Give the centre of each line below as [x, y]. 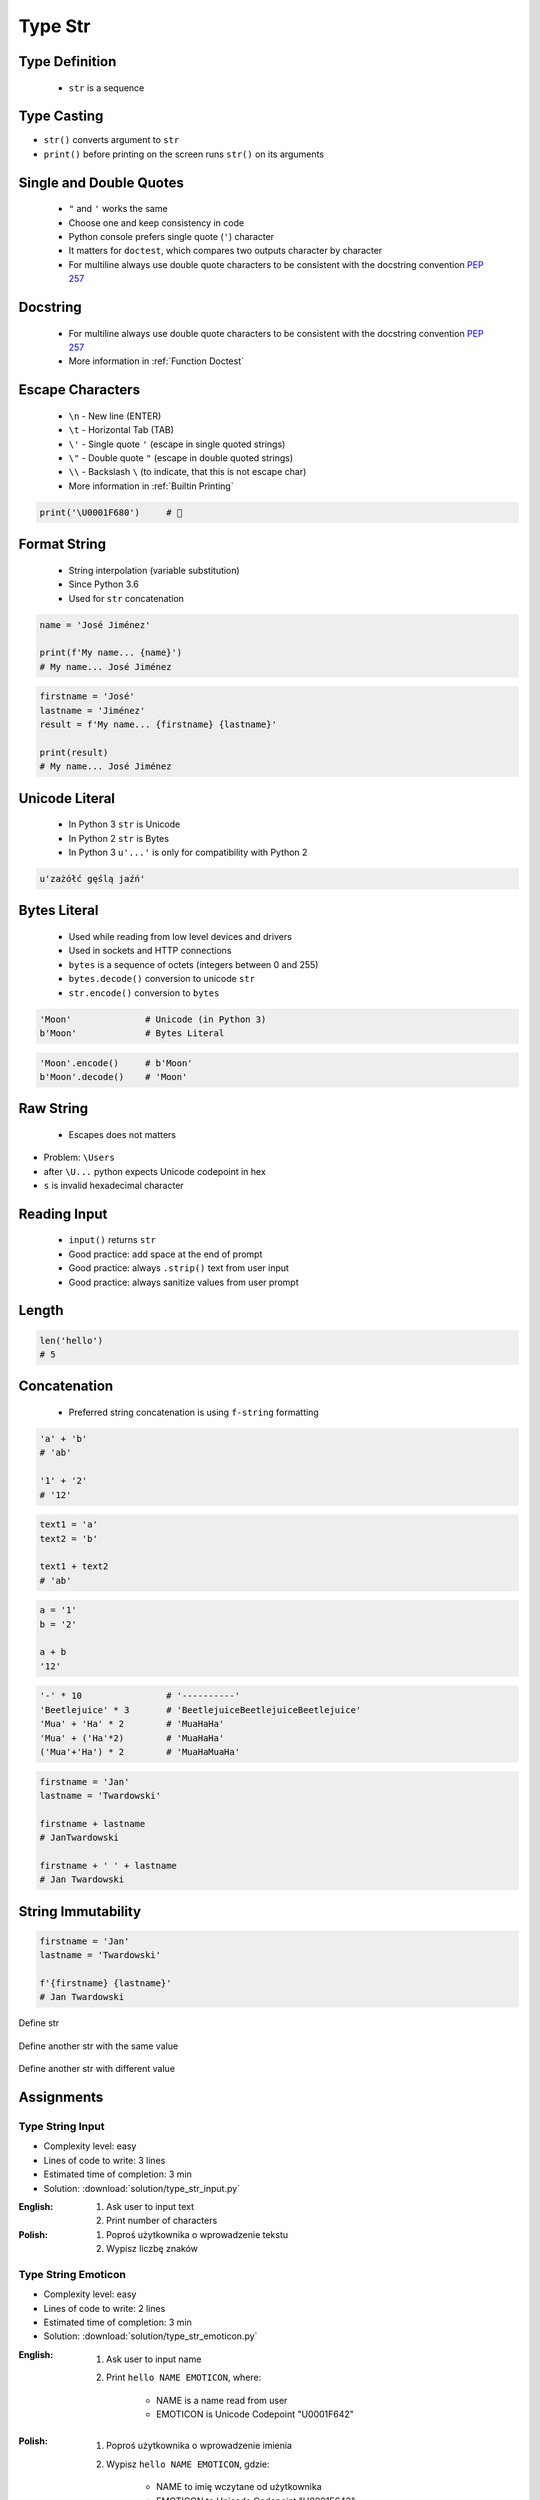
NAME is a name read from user [222, 2400]
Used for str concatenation [126, 598]
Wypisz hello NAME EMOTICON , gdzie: [188, 2464]
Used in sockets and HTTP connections [150, 951]
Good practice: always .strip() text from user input [179, 1268]
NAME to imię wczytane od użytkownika [239, 2487]
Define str [39, 2023]
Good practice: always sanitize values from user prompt [183, 1282]
